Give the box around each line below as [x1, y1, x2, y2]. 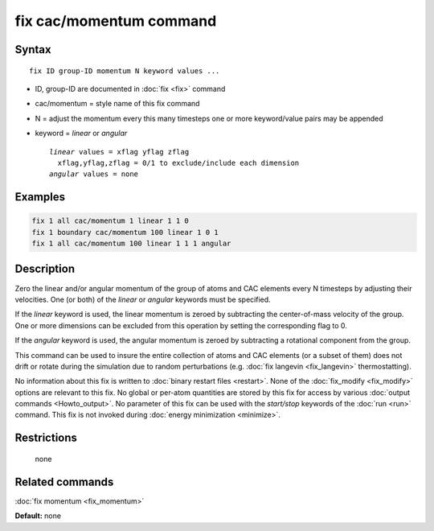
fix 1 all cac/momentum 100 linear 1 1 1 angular [31, 239, 231, 249]
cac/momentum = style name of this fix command [35, 99, 200, 109]
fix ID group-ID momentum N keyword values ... [29, 66, 220, 76]
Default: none [14, 511, 62, 521]
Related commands [14, 475, 114, 488]
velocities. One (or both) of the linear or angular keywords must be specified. [14, 294, 271, 304]
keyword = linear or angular [35, 129, 128, 138]
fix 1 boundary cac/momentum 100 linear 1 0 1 [31, 228, 219, 237]
